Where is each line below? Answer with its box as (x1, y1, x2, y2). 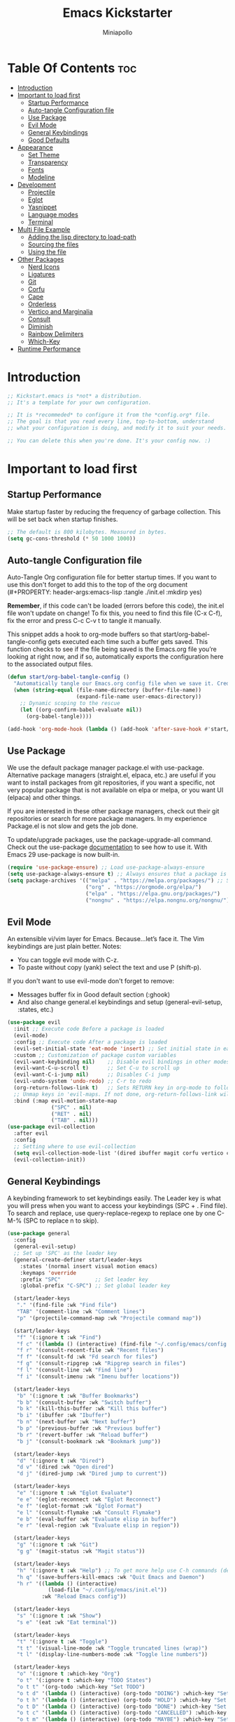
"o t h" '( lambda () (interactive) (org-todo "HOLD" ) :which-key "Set (16, 1696, 227, 1704)
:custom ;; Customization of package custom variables (13, 1051, 177, 1058)
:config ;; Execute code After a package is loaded (13, 1038, 168, 1046)
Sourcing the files (27, 240, 79, 249)
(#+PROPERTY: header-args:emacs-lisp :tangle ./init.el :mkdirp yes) (7, 588, 203, 596)
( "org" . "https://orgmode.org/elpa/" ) (85, 883, 201, 890)
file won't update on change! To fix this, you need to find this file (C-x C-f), (7, 609, 222, 617)
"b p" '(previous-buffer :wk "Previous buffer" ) (16, 1425, 161, 1432)
